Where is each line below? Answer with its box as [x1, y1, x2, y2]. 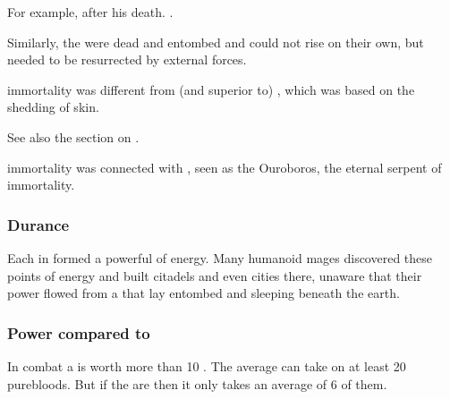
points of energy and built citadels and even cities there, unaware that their [7, 266, 422, 284]
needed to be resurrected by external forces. [7, 50, 247, 69]
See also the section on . [7, 127, 140, 146]
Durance [7, 213, 70, 235]
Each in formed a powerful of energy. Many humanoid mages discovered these [7, 248, 433, 267]
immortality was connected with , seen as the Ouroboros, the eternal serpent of [7, 157, 442, 176]
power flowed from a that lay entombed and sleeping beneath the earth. [7, 284, 400, 302]
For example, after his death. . [7, 3, 174, 21]
